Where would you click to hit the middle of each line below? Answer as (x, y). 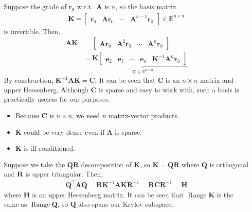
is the (225, 194)
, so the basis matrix (146, 6)
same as (16, 204)
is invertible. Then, (32, 31)
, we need (86, 115)
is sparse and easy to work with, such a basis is (169, 89)
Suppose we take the (35, 164)
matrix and (217, 80)
